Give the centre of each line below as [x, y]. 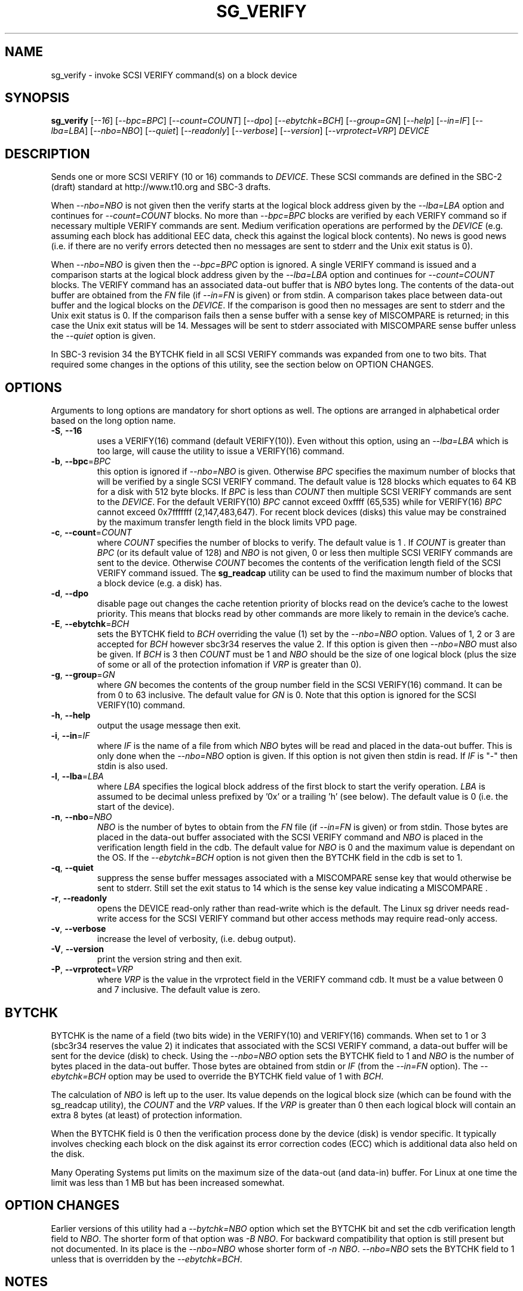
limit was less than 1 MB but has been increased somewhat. [168, 1182]
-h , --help [71, 715]
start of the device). [136, 807]
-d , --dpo [70, 594]
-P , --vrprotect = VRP [92, 969]
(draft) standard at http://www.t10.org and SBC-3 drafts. [161, 187]
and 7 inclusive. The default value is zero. [179, 990]
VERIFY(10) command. [141, 705]
